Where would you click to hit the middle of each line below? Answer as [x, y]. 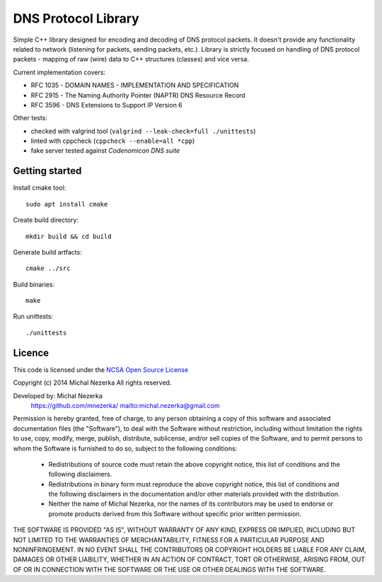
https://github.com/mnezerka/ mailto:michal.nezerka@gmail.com [125, 405]
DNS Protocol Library [76, 18]
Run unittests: [33, 316]
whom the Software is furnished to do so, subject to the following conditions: [125, 448]
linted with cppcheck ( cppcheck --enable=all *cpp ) [113, 141]
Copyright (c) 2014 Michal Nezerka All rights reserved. [92, 383]
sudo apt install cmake [67, 204]
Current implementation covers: [59, 72]
